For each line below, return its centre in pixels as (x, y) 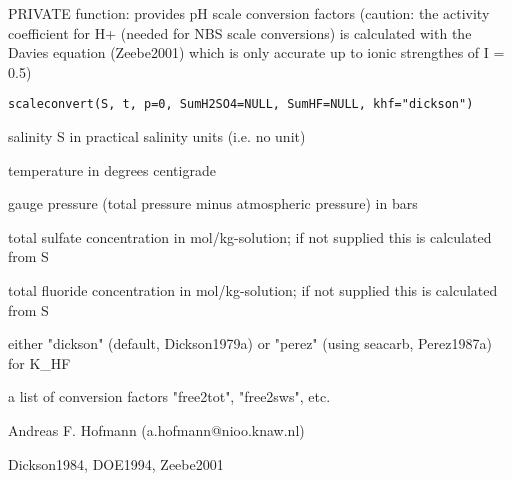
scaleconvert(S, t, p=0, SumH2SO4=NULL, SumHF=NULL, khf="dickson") (241, 104)
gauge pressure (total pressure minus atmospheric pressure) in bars (213, 203)
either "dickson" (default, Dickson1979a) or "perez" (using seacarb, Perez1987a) (250, 343)
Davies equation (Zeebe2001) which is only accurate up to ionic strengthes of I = (256, 52)
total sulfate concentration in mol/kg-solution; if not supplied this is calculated (250, 236)
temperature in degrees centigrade (112, 169)
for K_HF (39, 362)
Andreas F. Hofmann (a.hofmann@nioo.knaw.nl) (156, 429)
